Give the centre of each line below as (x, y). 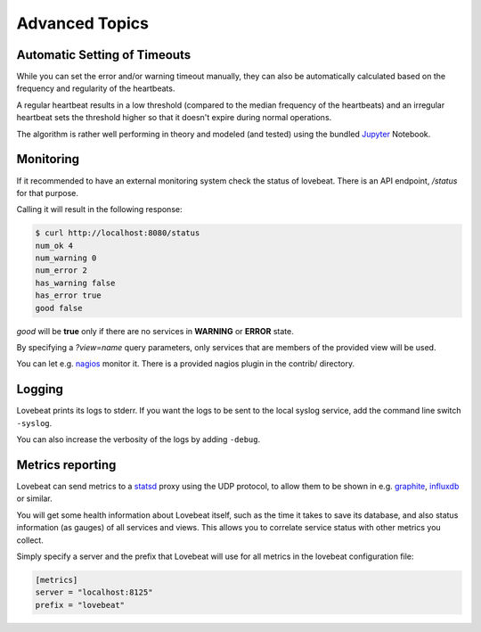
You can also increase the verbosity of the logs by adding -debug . (139, 439)
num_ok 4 (54, 246)
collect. (30, 540)
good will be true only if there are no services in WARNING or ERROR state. (155, 331)
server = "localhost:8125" (94, 592)
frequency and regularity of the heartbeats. (96, 88)
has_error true (68, 295)
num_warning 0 (66, 258)
